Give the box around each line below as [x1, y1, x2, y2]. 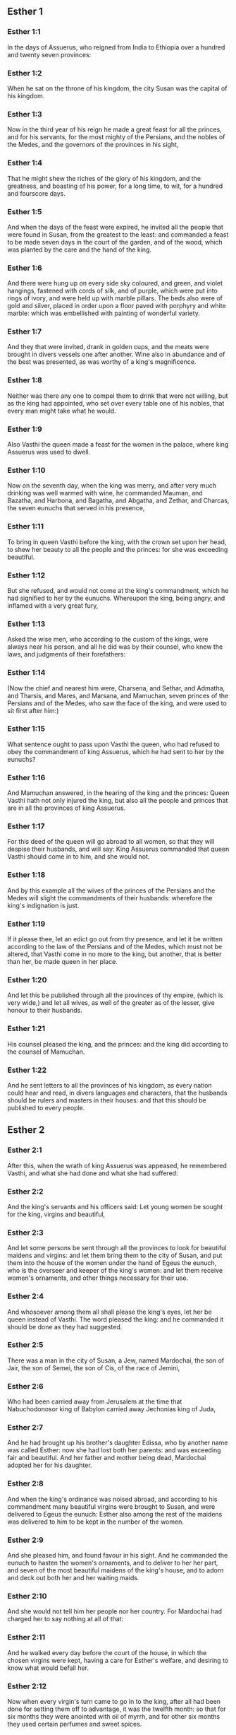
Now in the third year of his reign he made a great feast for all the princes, [7, 125, 222, 134]
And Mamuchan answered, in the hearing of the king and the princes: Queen [7, 789, 230, 797]
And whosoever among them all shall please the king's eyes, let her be [7, 1307, 213, 1316]
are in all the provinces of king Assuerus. [7, 804, 126, 812]
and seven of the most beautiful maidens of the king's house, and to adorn [7, 1565, 224, 1575]
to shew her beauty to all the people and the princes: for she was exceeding [7, 545, 228, 553]
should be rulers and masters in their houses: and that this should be [7, 1095, 206, 1105]
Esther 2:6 [7, 1381, 44, 1391]
